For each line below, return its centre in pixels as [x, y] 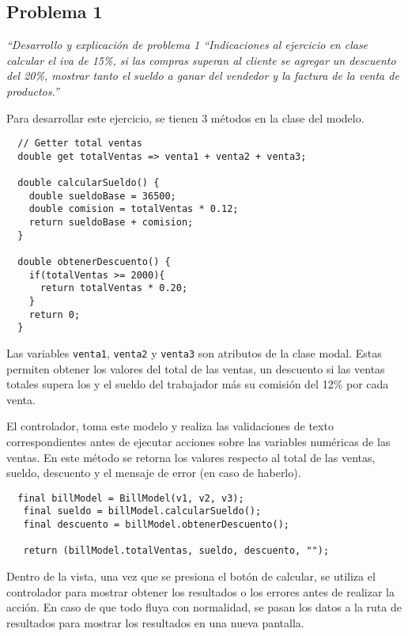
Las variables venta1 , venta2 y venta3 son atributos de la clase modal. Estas [194, 353]
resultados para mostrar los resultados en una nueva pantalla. [155, 622]
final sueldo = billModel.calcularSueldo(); [142, 511]
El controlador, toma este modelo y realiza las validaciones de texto [170, 426]
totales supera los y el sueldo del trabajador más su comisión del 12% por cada [198, 384]
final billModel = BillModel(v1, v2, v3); [131, 498]
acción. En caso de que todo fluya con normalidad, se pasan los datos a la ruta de [204, 607]
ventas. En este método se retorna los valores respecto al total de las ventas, [191, 457]
